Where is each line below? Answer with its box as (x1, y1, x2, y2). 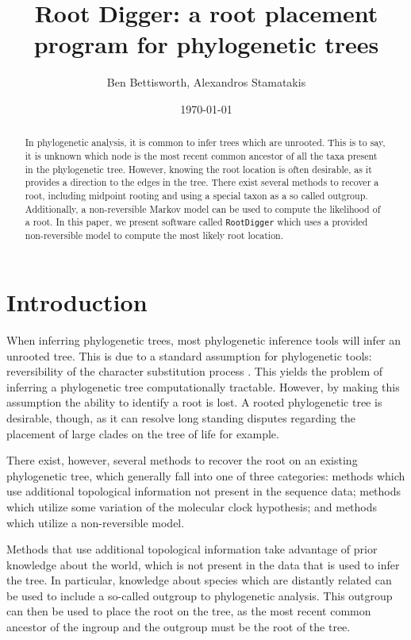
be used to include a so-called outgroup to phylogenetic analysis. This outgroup (6, 587, 393, 603)
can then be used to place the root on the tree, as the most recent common (6, 603, 371, 619)
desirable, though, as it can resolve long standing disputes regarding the (6, 409, 356, 426)
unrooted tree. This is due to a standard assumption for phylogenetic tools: (6, 347, 372, 364)
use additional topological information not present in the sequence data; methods (6, 483, 401, 499)
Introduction (6, 286, 148, 318)
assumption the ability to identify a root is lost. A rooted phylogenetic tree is (6, 394, 382, 411)
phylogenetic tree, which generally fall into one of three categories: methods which (6, 467, 405, 484)
